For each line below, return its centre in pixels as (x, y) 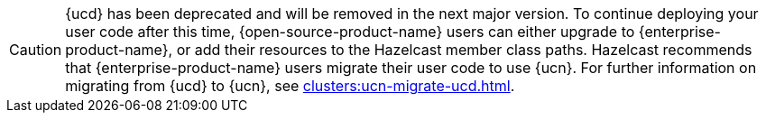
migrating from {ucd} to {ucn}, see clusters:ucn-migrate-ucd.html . (290, 86)
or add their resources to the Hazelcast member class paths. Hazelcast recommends (464, 50)
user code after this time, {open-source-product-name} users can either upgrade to (350, 32)
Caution (36, 50)
